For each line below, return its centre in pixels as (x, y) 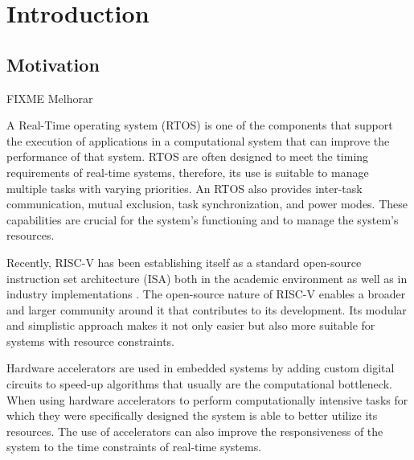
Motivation (53, 64)
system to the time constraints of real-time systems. (134, 447)
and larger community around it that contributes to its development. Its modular (207, 309)
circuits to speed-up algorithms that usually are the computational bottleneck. (199, 384)
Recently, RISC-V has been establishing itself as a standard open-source (184, 262)
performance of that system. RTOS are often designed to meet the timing (188, 156)
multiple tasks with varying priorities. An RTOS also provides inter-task (184, 188)
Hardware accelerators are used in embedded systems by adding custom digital (201, 368)
